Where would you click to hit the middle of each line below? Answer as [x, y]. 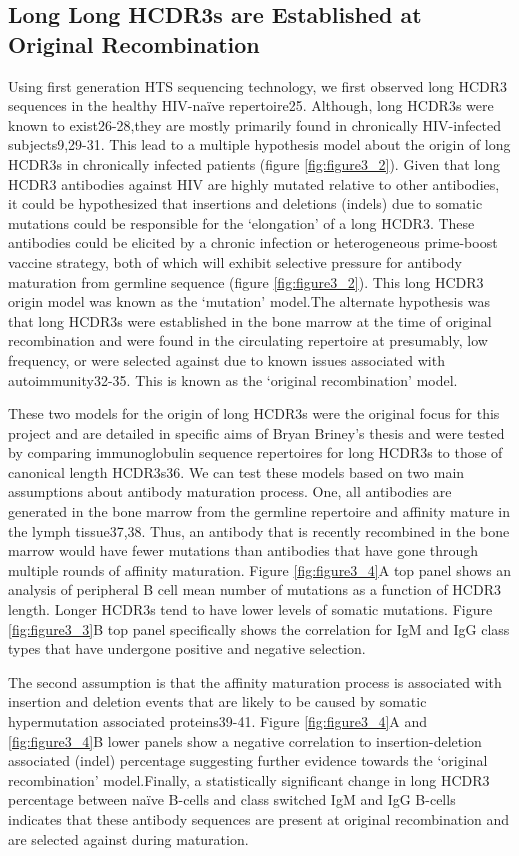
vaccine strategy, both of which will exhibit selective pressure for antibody [235, 261]
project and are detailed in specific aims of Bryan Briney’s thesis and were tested [256, 432]
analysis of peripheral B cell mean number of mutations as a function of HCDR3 [254, 589]
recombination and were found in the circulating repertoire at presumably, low [248, 340]
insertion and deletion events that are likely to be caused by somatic [217, 701]
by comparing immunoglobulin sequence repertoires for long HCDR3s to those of [255, 452]
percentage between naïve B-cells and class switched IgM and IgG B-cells [232, 799]
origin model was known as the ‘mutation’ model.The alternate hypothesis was [249, 301]
